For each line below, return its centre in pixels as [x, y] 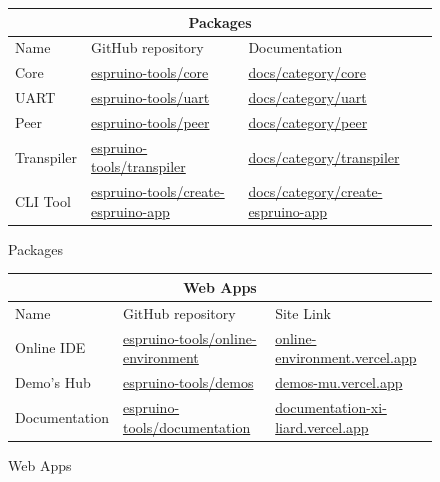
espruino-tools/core [150, 72]
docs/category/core [307, 72]
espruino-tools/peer [150, 121]
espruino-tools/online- [189, 337]
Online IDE [50, 347]
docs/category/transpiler [324, 156]
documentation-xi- [331, 406]
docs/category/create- [315, 191]
